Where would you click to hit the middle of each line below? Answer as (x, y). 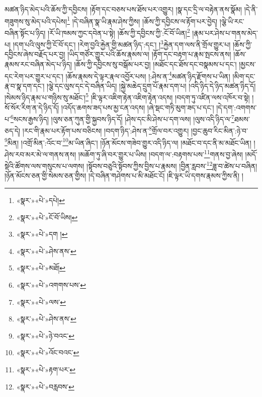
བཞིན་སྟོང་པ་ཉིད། (25, 32)
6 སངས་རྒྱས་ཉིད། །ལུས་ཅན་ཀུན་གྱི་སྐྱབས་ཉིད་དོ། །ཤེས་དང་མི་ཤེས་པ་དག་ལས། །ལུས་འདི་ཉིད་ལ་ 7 (122, 118)
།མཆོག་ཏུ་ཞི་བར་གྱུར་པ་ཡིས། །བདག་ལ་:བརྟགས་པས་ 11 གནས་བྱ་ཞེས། (160, 153)
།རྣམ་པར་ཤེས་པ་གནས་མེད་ (225, 32)
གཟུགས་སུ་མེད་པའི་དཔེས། (36, 21)
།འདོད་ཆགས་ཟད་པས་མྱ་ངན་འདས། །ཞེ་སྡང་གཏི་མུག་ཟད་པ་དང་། (138, 107)
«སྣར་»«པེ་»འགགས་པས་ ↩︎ (51, 285)
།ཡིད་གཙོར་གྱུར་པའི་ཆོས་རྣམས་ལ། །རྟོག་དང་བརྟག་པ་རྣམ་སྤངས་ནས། (149, 54)
